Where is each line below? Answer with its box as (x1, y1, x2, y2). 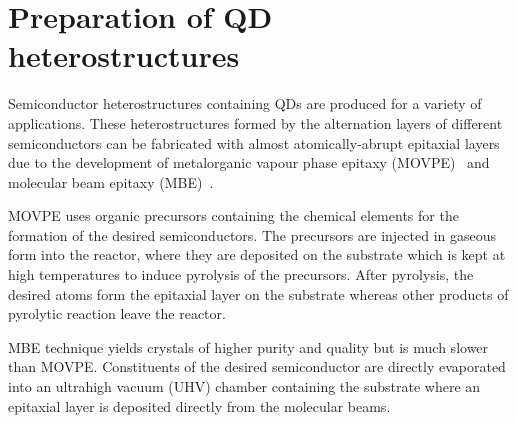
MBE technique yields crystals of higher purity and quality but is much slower (8, 336, 489, 357)
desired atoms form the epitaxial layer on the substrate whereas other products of (8, 283, 509, 304)
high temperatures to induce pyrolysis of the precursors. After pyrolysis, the (8, 264, 474, 285)
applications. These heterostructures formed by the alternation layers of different (8, 112, 503, 133)
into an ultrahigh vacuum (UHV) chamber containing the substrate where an (8, 376, 481, 397)
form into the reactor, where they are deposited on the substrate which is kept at (8, 244, 506, 265)
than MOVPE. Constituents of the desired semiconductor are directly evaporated (8, 356, 506, 377)
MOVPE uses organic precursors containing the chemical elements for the (8, 205, 459, 226)
